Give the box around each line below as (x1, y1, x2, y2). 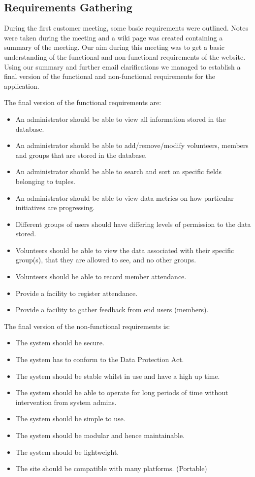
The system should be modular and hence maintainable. (15, 430, 185, 440)
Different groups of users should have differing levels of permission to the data (15, 219, 251, 229)
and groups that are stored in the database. (15, 149, 147, 160)
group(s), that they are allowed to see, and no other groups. (15, 255, 196, 265)
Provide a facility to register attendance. (15, 288, 138, 298)
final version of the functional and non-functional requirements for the (4, 71, 215, 81)
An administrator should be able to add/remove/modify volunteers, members (15, 140, 249, 150)
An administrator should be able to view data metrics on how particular (15, 192, 234, 203)
